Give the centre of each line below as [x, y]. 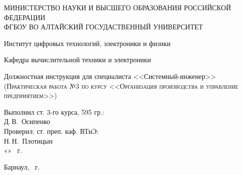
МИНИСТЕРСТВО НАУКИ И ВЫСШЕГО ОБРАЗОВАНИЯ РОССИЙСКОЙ [118, 7]
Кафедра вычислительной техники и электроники [78, 60]
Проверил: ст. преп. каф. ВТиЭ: [51, 131]
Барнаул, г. [22, 166]
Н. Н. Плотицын [28, 140]
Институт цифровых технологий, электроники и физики [87, 43]
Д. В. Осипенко [27, 121]
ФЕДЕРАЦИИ [25, 17]
